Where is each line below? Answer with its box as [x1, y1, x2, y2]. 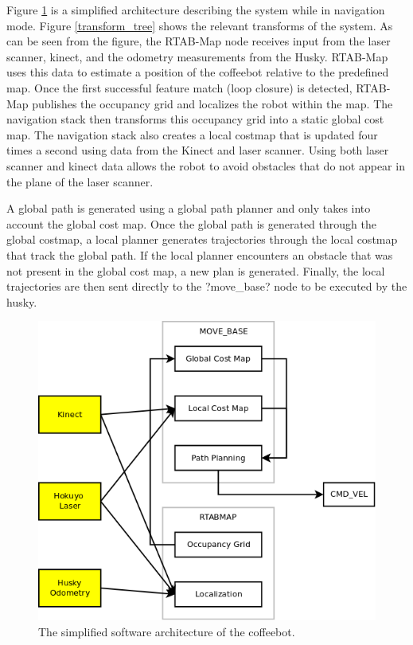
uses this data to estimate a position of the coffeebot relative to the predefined [6, 64, 389, 80]
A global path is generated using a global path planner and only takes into [6, 200, 371, 217]
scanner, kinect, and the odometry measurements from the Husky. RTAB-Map [6, 48, 388, 64]
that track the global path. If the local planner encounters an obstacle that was [6, 246, 393, 263]
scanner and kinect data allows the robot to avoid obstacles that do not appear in [6, 157, 405, 174]
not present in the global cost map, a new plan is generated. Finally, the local [6, 262, 385, 279]
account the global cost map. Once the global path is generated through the [6, 215, 376, 232]
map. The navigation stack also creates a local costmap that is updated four [6, 126, 378, 143]
